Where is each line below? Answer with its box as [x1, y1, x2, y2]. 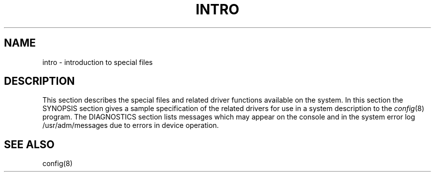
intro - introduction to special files [42, 58, 153, 66]
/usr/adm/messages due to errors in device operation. [42, 121, 219, 130]
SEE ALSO [4, 138, 55, 151]
